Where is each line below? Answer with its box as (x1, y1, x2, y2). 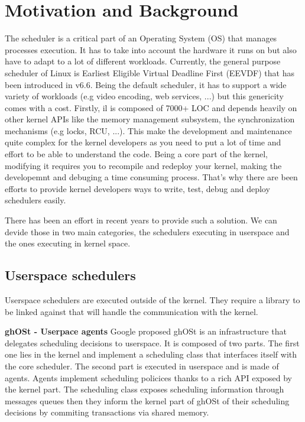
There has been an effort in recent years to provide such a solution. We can (5, 214, 277, 226)
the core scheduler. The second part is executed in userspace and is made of (5, 359, 279, 372)
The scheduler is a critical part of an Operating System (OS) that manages (5, 32, 277, 44)
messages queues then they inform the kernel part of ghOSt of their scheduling (5, 394, 290, 407)
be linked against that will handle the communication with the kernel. (5, 305, 258, 317)
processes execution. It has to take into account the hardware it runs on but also (5, 43, 297, 56)
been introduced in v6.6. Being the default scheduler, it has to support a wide (5, 78, 287, 90)
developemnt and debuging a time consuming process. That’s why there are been (5, 171, 298, 183)
